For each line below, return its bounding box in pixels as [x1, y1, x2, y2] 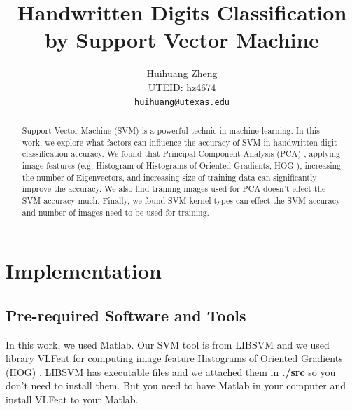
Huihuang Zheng [146, 66, 218, 81]
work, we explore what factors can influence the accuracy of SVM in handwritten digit [22, 136, 337, 148]
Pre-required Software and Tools [6, 304, 246, 326]
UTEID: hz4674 [148, 79, 216, 94]
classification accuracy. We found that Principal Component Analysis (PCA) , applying [22, 148, 341, 160]
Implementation [6, 256, 162, 285]
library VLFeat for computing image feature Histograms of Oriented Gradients [6, 351, 343, 365]
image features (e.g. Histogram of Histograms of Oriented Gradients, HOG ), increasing [22, 159, 342, 171]
